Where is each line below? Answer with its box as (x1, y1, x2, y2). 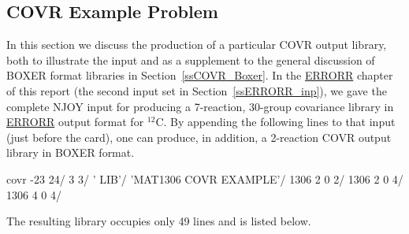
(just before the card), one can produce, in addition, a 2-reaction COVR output (6, 128, 392, 145)
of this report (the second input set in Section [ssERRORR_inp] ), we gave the (6, 82, 387, 98)
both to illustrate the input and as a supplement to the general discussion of (6, 51, 375, 68)
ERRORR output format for (6, 113, 144, 130)
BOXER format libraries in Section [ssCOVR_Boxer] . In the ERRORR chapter (6, 67, 393, 84)
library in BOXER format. (6, 144, 135, 161)
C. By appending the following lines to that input (155, 113, 396, 130)
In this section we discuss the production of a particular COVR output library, (6, 36, 387, 53)
